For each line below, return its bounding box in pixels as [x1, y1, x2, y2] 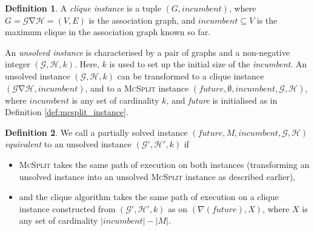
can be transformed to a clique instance [117, 69, 264, 82]
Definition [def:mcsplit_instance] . [5, 105, 129, 118]
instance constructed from [19, 202, 116, 215]
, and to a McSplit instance [85, 81, 189, 94]
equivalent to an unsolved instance [5, 138, 132, 150]
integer [5, 58, 30, 70]
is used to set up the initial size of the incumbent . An [109, 58, 307, 70]
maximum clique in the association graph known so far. [5, 25, 211, 38]
